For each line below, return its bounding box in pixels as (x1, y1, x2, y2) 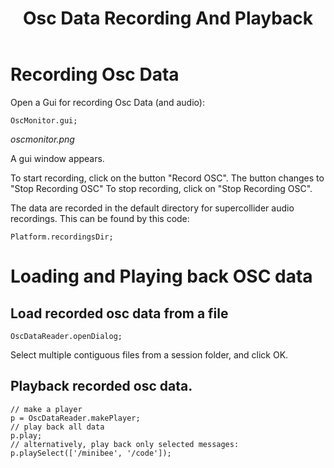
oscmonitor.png (10, 133, 75, 145)
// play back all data (10, 422, 105, 432)
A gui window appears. (10, 152, 105, 164)
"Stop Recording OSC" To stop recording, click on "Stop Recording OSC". (10, 182, 313, 194)
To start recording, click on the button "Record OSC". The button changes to (10, 172, 325, 184)
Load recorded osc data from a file (10, 305, 229, 322)
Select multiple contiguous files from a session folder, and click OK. (10, 348, 289, 361)
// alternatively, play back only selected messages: (10, 439, 240, 449)
